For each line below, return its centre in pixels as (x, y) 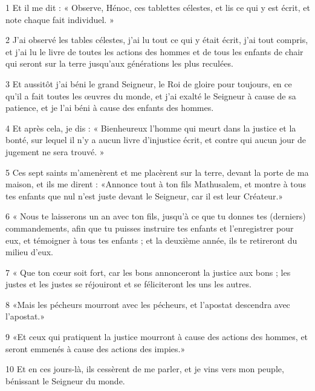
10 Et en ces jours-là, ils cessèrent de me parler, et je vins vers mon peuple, (145, 369)
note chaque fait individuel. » (60, 19)
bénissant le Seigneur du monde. (65, 380)
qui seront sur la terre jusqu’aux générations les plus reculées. (119, 63)
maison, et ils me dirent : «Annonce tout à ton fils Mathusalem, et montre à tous (156, 184)
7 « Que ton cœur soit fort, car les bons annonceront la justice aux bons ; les (148, 272)
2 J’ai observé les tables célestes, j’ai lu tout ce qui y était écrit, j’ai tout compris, (157, 40)
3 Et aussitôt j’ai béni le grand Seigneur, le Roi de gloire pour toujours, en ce (149, 83)
